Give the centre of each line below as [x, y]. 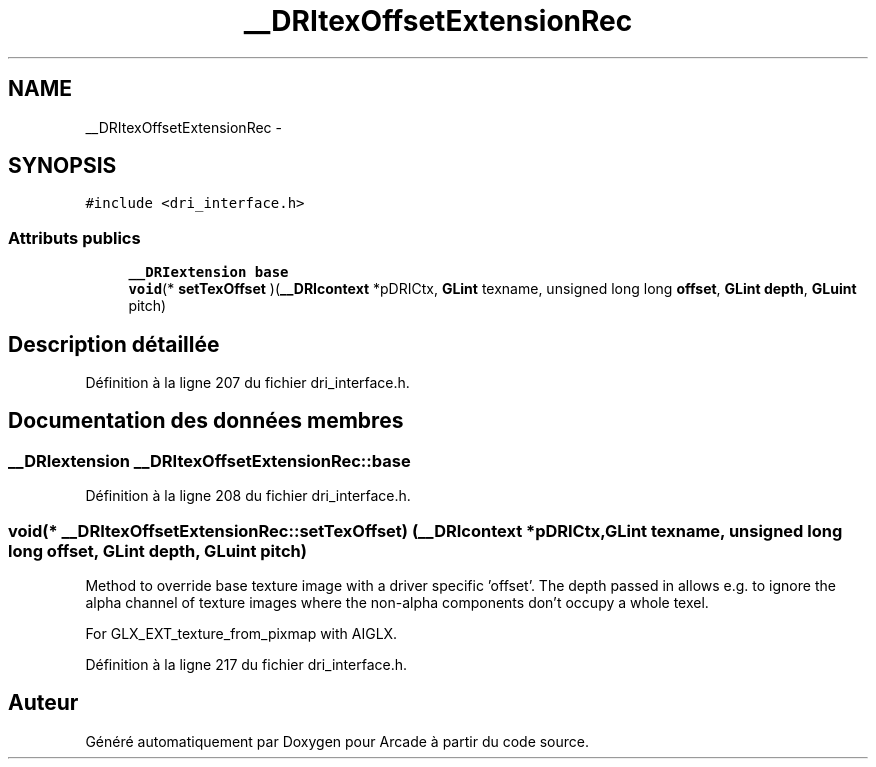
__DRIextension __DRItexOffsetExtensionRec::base [209, 460]
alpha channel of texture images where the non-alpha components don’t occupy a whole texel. [397, 602]
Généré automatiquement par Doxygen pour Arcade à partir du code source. [337, 741]
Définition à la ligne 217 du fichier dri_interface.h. [246, 664]
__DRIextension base [208, 272]
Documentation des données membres [206, 421]
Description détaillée [114, 344]
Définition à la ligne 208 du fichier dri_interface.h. [248, 496]
